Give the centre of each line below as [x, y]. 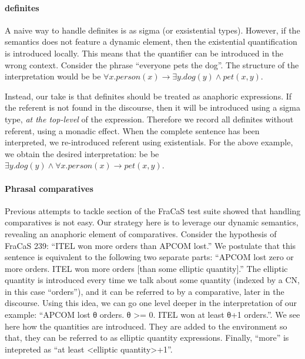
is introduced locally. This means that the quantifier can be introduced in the [144, 53]
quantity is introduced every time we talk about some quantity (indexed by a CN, [152, 280]
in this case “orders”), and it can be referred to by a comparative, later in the [145, 291]
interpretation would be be [53, 76]
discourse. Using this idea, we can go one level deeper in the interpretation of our [151, 303]
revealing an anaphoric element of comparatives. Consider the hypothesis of [141, 233]
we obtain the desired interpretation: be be [82, 153]
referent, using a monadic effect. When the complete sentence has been [132, 130]
